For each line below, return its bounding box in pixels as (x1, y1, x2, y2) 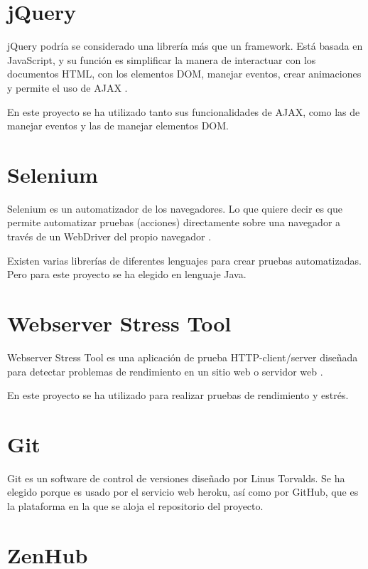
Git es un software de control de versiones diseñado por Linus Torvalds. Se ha (7, 470, 345, 485)
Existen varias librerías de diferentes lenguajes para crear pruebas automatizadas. (7, 252, 362, 267)
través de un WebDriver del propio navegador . (7, 229, 212, 243)
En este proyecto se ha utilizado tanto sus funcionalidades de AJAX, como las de (7, 104, 360, 119)
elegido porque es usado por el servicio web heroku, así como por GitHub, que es (7, 484, 359, 499)
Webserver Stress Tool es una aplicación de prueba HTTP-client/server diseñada (7, 349, 358, 364)
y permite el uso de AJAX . (7, 80, 128, 95)
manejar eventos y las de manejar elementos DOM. (7, 118, 229, 133)
